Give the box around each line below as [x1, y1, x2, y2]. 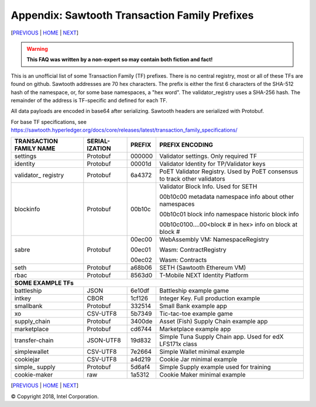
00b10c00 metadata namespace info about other [159, 193, 294, 201]
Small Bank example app [159, 302, 228, 310]
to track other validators [159, 175, 225, 183]
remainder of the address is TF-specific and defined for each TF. [11, 96, 168, 104]
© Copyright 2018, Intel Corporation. [11, 392, 99, 400]
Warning [26, 45, 48, 52]
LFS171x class [159, 340, 197, 348]
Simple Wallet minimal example [159, 348, 245, 356]
